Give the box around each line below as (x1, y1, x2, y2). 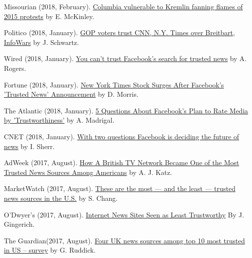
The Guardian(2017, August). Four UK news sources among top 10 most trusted (4, 235, 245, 245)
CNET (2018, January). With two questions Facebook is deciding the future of (4, 131, 239, 141)
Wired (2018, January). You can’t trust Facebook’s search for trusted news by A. (4, 53, 247, 64)
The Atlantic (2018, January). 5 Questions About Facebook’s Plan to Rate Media (4, 105, 248, 115)
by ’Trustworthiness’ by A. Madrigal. (4, 115, 115, 125)
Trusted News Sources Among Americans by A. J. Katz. (4, 167, 172, 177)
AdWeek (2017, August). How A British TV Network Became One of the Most (4, 157, 239, 168)
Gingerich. (4, 219, 35, 229)
